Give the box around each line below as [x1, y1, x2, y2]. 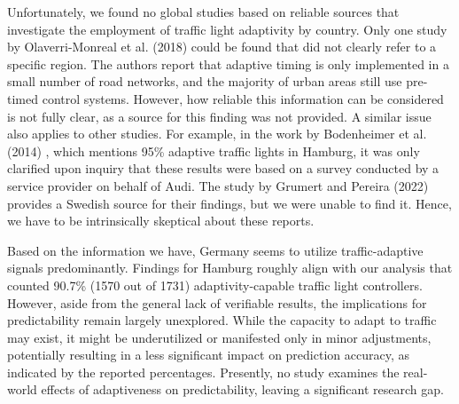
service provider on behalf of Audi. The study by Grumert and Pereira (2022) [7, 176, 429, 194]
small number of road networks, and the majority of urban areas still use [7, 72, 402, 91]
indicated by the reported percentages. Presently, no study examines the [7, 362, 400, 381]
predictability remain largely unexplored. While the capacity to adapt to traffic [7, 311, 437, 329]
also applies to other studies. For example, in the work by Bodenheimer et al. [7, 124, 427, 143]
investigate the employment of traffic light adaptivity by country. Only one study [7, 20, 447, 38]
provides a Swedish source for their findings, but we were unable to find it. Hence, [7, 194, 452, 212]
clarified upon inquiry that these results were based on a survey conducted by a [7, 159, 440, 178]
